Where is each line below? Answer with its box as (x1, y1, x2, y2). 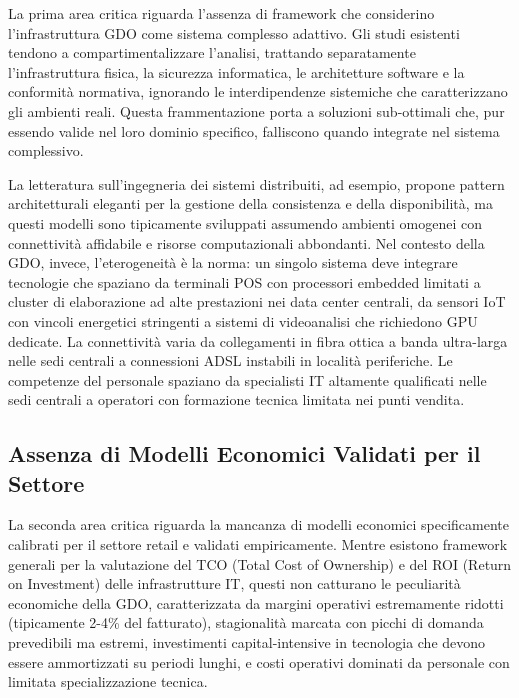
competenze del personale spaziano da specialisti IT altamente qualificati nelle (8, 369, 487, 390)
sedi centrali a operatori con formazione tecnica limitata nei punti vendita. (8, 389, 465, 410)
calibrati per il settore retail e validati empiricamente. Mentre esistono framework (8, 534, 508, 555)
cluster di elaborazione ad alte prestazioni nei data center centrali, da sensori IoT (8, 291, 506, 312)
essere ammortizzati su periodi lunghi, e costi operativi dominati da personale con (8, 651, 510, 672)
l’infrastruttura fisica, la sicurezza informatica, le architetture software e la (8, 61, 465, 82)
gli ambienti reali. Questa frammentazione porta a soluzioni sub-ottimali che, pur (8, 100, 505, 121)
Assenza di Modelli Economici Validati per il (8, 438, 481, 469)
